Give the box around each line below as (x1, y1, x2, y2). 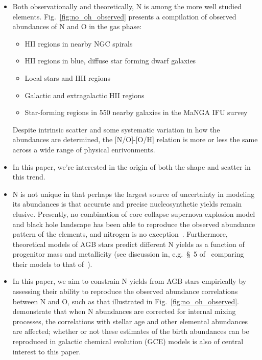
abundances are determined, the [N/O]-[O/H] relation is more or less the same (12, 134, 258, 145)
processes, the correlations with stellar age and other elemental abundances (12, 316, 248, 326)
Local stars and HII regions (25, 72, 110, 83)
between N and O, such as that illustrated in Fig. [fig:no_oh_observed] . (12, 296, 239, 306)
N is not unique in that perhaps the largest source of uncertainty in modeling (12, 188, 255, 199)
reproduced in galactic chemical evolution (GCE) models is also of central (12, 336, 244, 347)
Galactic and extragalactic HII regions (25, 89, 145, 100)
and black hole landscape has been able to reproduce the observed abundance (12, 218, 255, 229)
